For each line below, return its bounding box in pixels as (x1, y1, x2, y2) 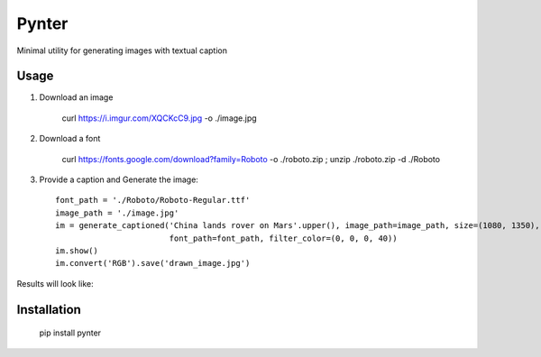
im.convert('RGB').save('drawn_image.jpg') (55, 258, 251, 269)
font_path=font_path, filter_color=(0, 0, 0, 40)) (169, 233, 398, 243)
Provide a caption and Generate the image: (39, 174, 198, 185)
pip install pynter (39, 327, 102, 338)
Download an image (39, 92, 114, 103)
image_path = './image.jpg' (55, 207, 179, 218)
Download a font (39, 133, 101, 144)
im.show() (55, 245, 98, 256)
